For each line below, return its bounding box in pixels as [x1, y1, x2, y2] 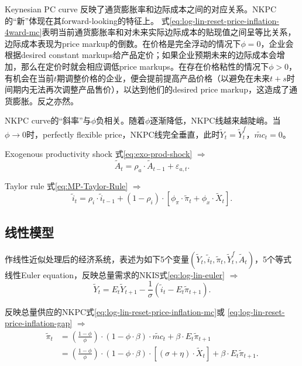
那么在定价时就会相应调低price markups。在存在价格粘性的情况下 [20, 60, 269, 72]
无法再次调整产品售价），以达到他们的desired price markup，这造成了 [29, 83, 289, 95]
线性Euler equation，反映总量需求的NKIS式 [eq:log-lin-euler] [5, 268, 225, 281]
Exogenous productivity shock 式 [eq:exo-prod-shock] [5, 148, 193, 160]
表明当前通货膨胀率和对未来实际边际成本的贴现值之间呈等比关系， [42, 26, 296, 38]
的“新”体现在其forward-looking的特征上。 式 [5, 14, 170, 26]
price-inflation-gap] [5, 317, 73, 329]
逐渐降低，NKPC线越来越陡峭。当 [150, 114, 281, 126]
